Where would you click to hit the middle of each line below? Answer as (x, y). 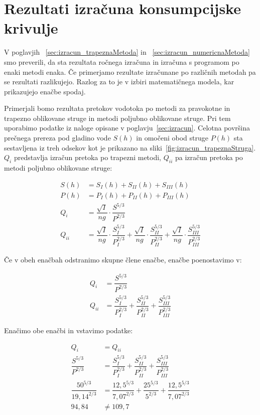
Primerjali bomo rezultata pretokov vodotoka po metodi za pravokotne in (117, 108)
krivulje (31, 28)
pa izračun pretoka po (209, 157)
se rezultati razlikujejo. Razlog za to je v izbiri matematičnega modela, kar (119, 82)
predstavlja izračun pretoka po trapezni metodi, (88, 157)
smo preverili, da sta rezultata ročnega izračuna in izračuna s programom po (122, 61)
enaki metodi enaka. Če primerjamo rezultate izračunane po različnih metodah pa (130, 72)
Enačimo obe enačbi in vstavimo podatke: (69, 330)
